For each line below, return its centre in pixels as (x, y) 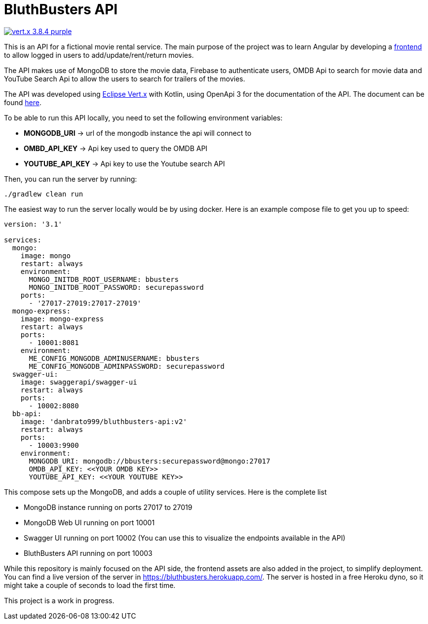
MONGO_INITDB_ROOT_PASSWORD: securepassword (116, 287)
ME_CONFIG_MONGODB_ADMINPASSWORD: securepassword (127, 366)
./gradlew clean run (44, 194)
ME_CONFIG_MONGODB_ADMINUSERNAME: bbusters (114, 358)
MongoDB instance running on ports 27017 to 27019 (108, 507)
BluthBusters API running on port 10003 (88, 553)
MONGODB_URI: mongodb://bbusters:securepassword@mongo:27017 (150, 461)
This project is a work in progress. (59, 600)
